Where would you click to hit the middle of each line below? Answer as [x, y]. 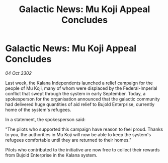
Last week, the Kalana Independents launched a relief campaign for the [79, 83]
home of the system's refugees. [38, 110]
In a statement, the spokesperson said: [46, 119]
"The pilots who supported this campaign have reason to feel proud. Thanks [84, 129]
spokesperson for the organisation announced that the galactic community [82, 99]
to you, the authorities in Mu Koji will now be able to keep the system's [78, 134]
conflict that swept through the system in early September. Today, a [75, 93]
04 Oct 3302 [18, 73]
